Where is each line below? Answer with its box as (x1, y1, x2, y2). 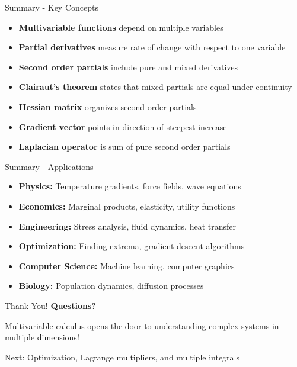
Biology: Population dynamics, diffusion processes (18, 279, 204, 292)
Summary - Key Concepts (5, 1, 98, 13)
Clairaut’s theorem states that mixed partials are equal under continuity (18, 81, 292, 93)
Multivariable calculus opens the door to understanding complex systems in (5, 319, 279, 331)
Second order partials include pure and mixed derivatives (18, 60, 238, 73)
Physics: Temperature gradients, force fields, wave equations (18, 180, 241, 192)
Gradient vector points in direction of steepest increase (18, 120, 227, 133)
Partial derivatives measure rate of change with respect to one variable (18, 41, 286, 53)
